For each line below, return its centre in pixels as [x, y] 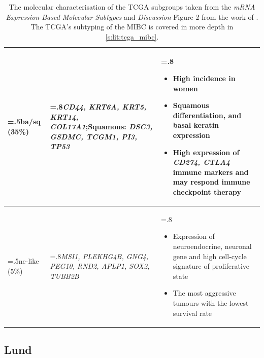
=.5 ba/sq [24, 121]
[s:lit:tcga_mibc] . [132, 36]
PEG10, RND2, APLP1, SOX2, [100, 266]
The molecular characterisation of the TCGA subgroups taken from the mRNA [132, 7]
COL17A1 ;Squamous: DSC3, [101, 127]
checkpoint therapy [207, 191]
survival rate [192, 313]
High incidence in [204, 78]
